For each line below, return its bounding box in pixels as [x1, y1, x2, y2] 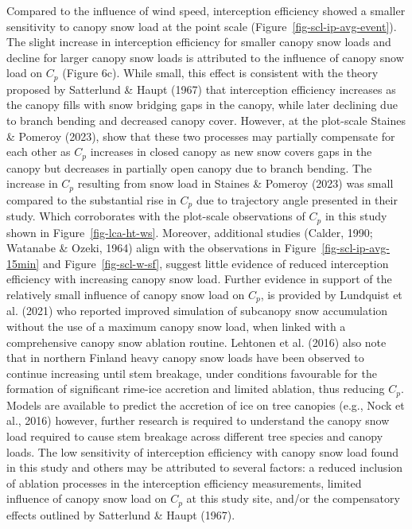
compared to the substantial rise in [6, 191, 177, 208]
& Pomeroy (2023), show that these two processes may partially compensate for [6, 127, 395, 144]
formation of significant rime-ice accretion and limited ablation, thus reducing [6, 380, 385, 397]
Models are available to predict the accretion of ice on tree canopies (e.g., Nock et [6, 396, 405, 413]
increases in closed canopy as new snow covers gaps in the [90, 143, 372, 160]
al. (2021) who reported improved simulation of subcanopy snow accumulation [6, 302, 388, 319]
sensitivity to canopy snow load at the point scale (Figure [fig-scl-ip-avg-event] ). [6, 18, 397, 34]
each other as [6, 143, 71, 160]
